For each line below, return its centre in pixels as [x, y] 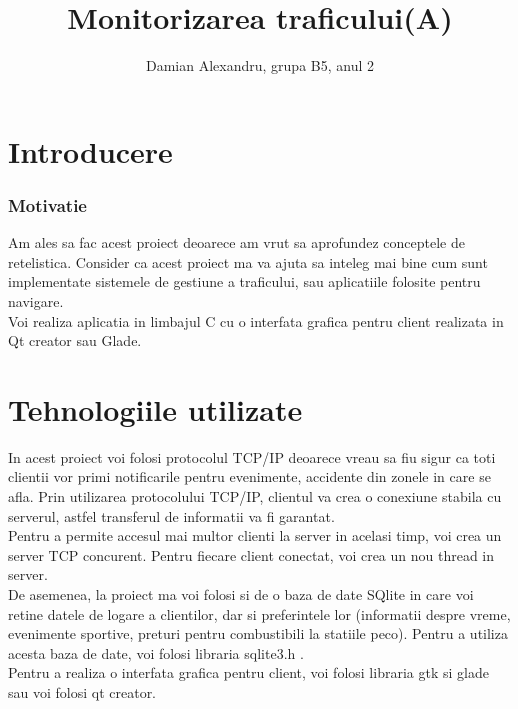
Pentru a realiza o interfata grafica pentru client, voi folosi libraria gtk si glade [248, 672]
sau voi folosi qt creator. [82, 691]
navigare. [36, 300]
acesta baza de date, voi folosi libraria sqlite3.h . [156, 652]
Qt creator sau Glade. [75, 340]
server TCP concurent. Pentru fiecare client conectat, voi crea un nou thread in [251, 554]
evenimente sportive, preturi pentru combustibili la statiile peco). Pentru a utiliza [258, 633]
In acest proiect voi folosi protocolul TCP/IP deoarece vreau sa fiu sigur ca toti [252, 456]
